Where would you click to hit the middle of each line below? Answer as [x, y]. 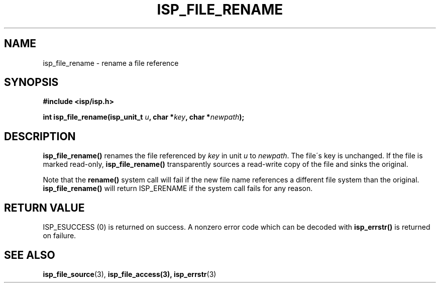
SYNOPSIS [31, 82]
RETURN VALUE [44, 208]
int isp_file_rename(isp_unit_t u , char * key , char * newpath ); [144, 117]
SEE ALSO [30, 255]
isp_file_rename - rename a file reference [111, 63]
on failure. [60, 236]
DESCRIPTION [40, 136]
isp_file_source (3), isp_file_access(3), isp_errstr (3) [130, 274]
